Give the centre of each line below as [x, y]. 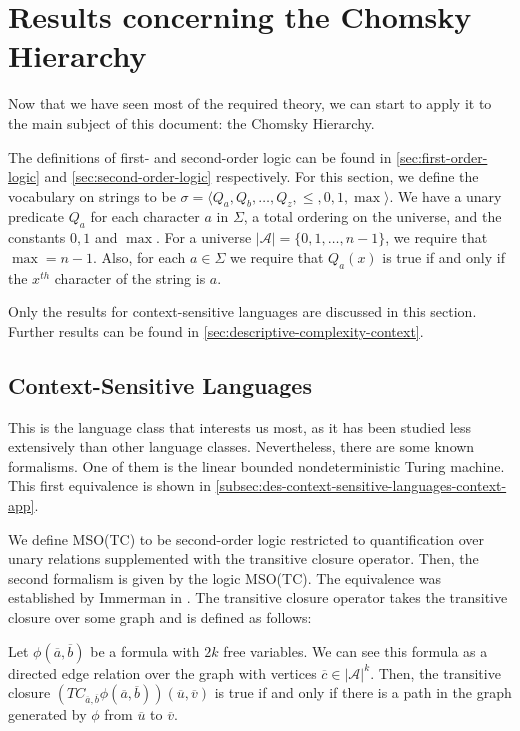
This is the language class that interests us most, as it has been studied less [239, 426]
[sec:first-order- [442, 156]
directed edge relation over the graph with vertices [162, 672]
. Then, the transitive [435, 672]
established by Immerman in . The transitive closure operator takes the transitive [258, 597]
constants [37, 237]
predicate [36, 216]
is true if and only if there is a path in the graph [363, 692]
